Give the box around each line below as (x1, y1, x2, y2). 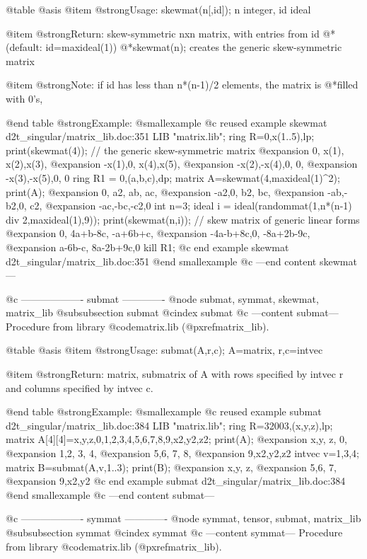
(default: (6, 40, 42, 54)
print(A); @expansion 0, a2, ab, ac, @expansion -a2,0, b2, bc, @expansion (6, 184, 325, 199)
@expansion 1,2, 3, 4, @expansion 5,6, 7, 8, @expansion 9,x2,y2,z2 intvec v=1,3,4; (6, 446, 359, 461)
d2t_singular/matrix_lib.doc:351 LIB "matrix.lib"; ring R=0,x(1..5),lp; (6, 129, 315, 144)
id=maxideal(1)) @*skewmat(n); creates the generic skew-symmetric (45, 40, 342, 54)
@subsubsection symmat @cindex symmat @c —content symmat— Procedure (6, 525, 343, 539)
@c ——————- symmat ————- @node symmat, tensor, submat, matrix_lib (6, 511, 361, 526)
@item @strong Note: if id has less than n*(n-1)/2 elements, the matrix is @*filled (6, 77, 359, 92)
